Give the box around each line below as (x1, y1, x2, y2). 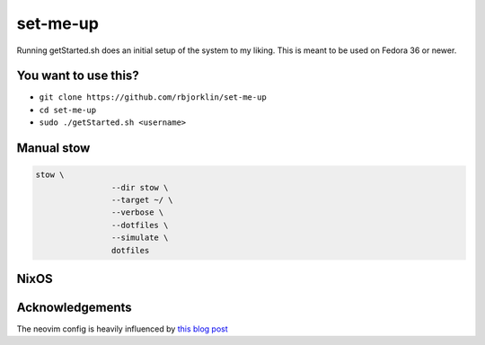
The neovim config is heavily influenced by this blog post (16, 323, 228, 334)
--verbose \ (110, 208, 164, 217)
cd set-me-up (39, 104, 97, 115)
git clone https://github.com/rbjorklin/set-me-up (39, 93, 267, 102)
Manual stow (16, 140, 91, 156)
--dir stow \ (110, 182, 169, 192)
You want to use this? (16, 68, 139, 84)
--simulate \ (110, 233, 169, 243)
